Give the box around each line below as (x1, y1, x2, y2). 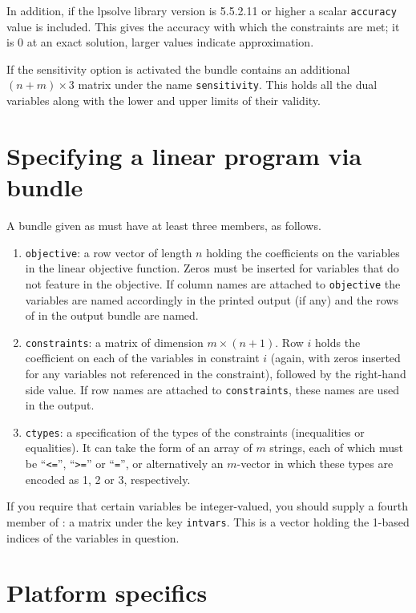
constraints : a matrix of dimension (25, 333, 204, 350)
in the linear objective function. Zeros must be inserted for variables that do (25, 260, 399, 276)
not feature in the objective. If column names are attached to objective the (25, 275, 401, 292)
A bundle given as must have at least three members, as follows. (6, 217, 321, 233)
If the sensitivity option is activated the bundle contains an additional (6, 60, 350, 77)
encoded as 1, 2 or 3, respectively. (25, 470, 191, 487)
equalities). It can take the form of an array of (25, 439, 252, 456)
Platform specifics (6, 576, 208, 609)
